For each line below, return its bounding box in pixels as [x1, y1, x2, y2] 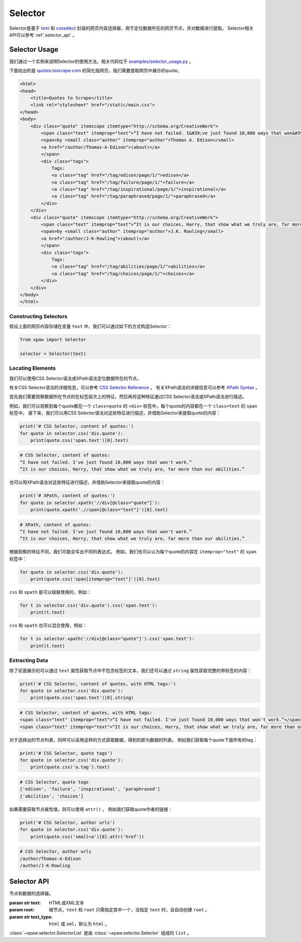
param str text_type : [9, 914, 53, 920]
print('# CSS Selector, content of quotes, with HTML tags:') [20, 681, 176, 686]
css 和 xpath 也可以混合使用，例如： [9, 623, 87, 629]
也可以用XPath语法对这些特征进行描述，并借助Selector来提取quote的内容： [9, 480, 165, 486]
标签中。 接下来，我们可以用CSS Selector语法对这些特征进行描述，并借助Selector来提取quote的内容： [9, 410, 221, 416]
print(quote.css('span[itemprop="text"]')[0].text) [30, 576, 161, 582]
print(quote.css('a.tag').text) [30, 764, 110, 770]
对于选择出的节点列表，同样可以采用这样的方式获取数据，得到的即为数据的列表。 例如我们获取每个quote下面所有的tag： [9, 737, 258, 743]
